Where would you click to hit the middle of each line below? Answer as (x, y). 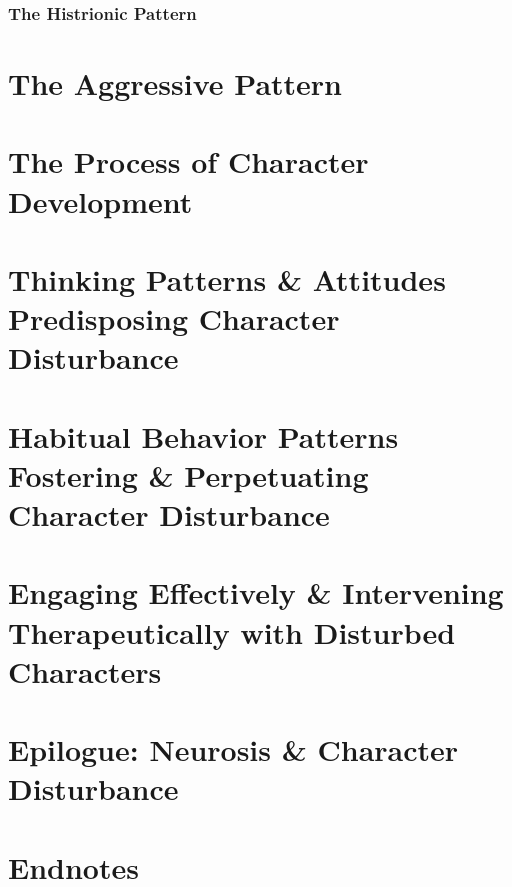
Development (100, 200)
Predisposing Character (174, 318)
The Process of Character (188, 161)
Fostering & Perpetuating (188, 474)
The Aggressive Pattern (175, 83)
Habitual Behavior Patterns (203, 435)
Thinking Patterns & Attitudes (227, 278)
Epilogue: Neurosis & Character (233, 749)
